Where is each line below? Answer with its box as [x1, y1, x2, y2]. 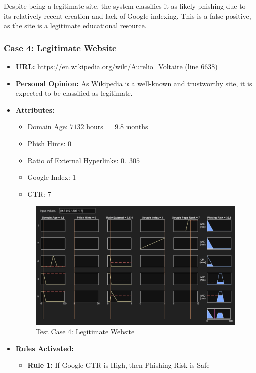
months [126, 121, 148, 132]
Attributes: [15, 104, 55, 115]
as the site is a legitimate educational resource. [4, 20, 147, 31]
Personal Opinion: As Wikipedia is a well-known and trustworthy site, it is [15, 78, 252, 88]
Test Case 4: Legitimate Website [35, 326, 135, 337]
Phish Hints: [27, 138, 66, 148]
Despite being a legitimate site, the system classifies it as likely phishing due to [4, 1, 246, 11]
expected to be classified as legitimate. [15, 88, 133, 98]
